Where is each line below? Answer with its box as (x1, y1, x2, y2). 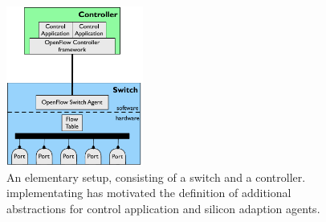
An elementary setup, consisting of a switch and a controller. (6, 168, 306, 185)
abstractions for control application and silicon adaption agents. (6, 199, 320, 216)
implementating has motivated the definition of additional (6, 184, 291, 201)
